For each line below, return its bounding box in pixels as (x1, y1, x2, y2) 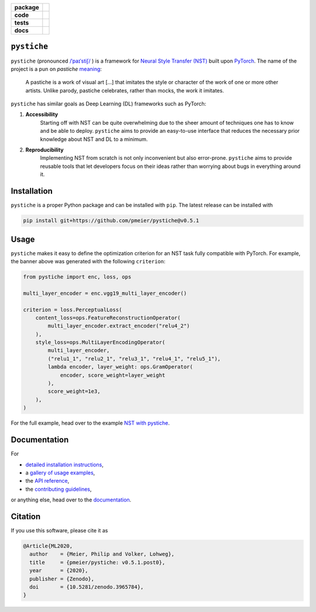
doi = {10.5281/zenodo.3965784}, (29, 583, 144, 590)
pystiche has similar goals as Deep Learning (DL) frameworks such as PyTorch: (11, 100, 207, 108)
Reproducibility (25, 146, 64, 153)
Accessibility (25, 111, 59, 118)
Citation (11, 511, 41, 521)
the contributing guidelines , (25, 486, 92, 493)
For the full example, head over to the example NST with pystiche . (11, 420, 170, 427)
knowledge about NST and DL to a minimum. (40, 135, 148, 143)
